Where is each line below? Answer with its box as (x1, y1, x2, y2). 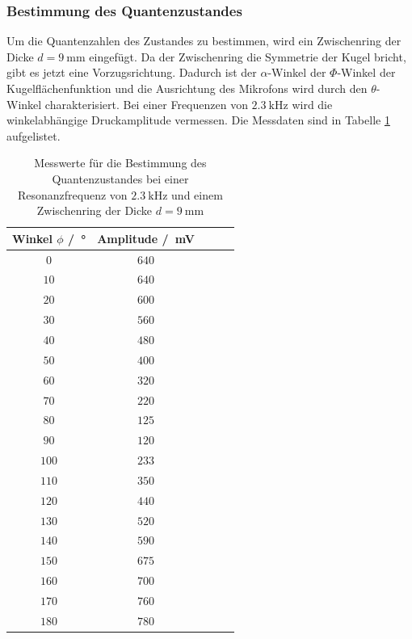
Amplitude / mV (97, 229, 195, 246)
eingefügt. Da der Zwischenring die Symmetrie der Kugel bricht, (89, 48, 406, 65)
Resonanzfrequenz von (17, 186, 128, 203)
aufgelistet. (6, 127, 61, 144)
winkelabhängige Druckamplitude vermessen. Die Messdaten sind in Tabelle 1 (6, 111, 390, 128)
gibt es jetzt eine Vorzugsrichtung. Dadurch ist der (6, 64, 257, 81)
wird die (292, 95, 333, 112)
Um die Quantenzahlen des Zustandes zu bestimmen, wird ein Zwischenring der (6, 32, 401, 49)
